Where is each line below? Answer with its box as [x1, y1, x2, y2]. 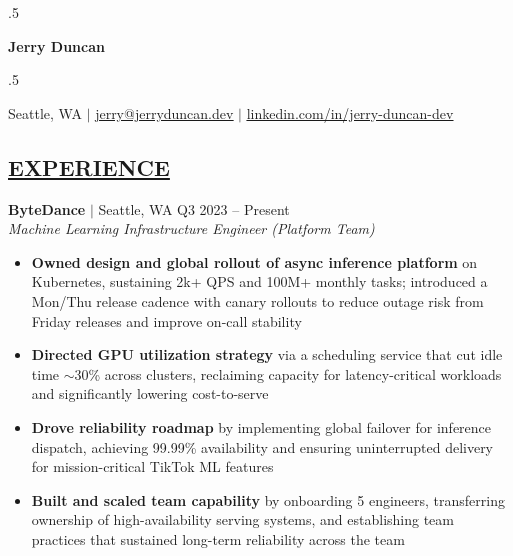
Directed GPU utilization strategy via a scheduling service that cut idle [31, 344, 503, 365]
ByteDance [8, 198, 86, 219]
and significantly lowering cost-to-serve [31, 383, 269, 404]
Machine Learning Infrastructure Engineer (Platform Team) [8, 218, 375, 239]
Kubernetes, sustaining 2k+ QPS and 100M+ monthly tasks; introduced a [31, 271, 488, 292]
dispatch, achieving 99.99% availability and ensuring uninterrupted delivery [31, 436, 494, 457]
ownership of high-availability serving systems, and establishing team [31, 509, 454, 530]
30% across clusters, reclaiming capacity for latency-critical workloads [74, 363, 502, 384]
